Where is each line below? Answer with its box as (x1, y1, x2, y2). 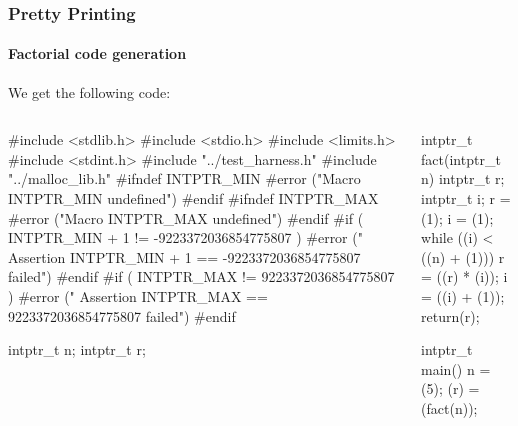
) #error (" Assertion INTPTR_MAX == (8, 285, 268, 306)
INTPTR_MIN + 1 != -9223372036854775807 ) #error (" (8, 227, 363, 248)
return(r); (421, 305, 480, 326)
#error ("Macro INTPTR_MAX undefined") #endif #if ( (8, 207, 364, 228)
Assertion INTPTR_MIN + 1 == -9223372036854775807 (8, 246, 361, 267)
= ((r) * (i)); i (421, 266, 508, 287)
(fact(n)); (421, 397, 478, 418)
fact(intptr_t (421, 148, 501, 169)
